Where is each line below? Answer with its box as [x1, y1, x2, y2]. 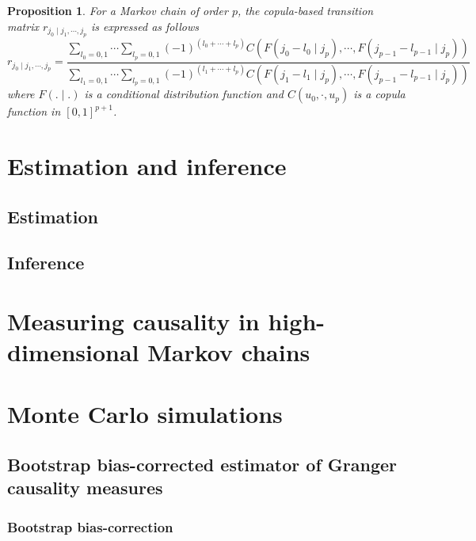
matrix [7, 17, 39, 34]
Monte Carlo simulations [7, 398, 283, 430]
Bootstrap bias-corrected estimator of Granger [7, 452, 398, 477]
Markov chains [147, 336, 310, 368]
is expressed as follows [91, 17, 199, 34]
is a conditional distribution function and [84, 86, 284, 102]
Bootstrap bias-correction [7, 516, 173, 536]
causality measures [7, 475, 163, 500]
